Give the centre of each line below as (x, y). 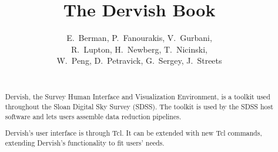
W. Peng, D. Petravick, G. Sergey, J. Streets (139, 61)
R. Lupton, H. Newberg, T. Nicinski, (139, 49)
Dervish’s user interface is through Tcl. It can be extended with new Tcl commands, (133, 133)
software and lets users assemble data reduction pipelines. (93, 116)
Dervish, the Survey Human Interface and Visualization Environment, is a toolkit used (138, 97)
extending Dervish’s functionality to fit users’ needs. (85, 142)
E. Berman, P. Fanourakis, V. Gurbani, (139, 38)
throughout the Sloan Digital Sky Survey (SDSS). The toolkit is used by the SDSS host (139, 106)
